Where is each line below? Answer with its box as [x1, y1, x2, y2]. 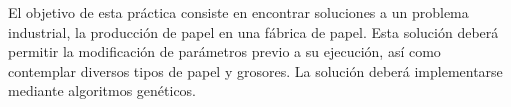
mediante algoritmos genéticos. [8, 80, 197, 101]
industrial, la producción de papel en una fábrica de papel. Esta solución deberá [8, 21, 499, 42]
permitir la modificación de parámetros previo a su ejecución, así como [8, 41, 441, 62]
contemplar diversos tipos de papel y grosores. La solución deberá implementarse [8, 60, 503, 81]
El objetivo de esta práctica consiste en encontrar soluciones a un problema [8, 2, 469, 22]
